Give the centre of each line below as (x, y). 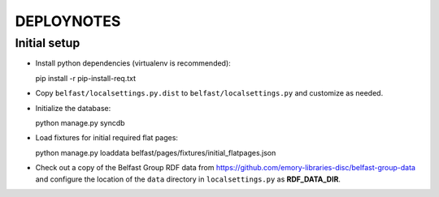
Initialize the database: (73, 108)
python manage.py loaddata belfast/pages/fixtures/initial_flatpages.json (156, 152)
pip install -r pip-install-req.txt (86, 78)
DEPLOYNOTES (68, 21)
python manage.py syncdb (80, 122)
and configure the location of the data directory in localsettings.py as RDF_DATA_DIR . (188, 179)
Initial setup (48, 43)
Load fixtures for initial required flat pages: (107, 138)
